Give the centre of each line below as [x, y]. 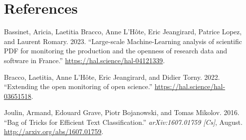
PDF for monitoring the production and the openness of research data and [116, 51]
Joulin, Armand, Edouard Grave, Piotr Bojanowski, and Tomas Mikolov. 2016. [122, 112]
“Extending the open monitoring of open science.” [78, 86]
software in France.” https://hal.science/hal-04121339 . [84, 60]
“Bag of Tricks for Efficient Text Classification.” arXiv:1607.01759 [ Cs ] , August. [123, 122]
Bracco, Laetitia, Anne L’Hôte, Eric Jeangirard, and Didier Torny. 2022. [112, 77]
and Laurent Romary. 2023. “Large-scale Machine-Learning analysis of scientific [123, 41]
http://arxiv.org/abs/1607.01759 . [54, 131]
